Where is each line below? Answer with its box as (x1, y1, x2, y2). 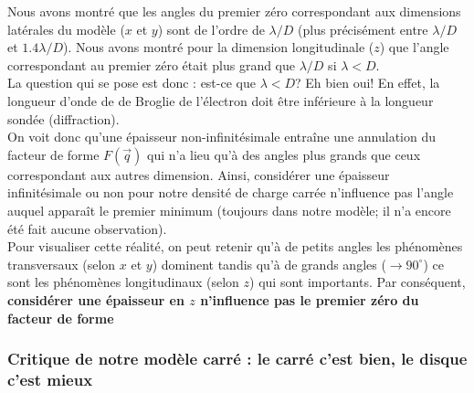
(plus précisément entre (298, 19, 428, 38)
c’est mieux (7, 367, 93, 390)
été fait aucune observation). (7, 218, 167, 238)
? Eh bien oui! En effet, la (295, 73, 440, 92)
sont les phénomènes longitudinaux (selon (7, 272, 239, 292)
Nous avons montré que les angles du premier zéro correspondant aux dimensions (7, 2, 461, 20)
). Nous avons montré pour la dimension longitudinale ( (63, 37, 374, 57)
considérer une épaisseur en (7, 290, 184, 309)
